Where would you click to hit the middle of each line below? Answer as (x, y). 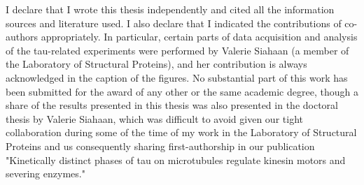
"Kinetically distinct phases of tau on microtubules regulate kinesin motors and (176, 160)
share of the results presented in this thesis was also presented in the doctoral (172, 105)
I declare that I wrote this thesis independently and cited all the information (170, 9)
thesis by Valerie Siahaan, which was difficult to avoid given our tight (154, 118)
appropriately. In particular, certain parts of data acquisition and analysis (199, 37)
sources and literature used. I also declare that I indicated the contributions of (174, 23)
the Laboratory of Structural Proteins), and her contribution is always (156, 64)
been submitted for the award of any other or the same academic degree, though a (182, 91)
